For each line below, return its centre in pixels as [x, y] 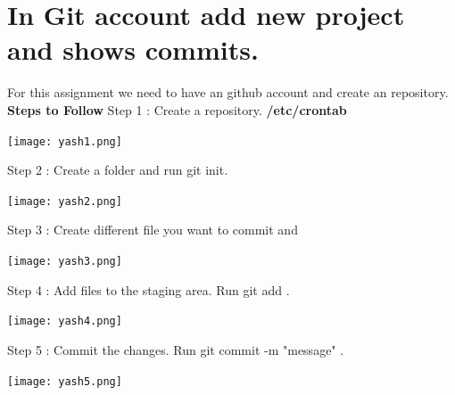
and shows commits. [133, 49]
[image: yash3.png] [65, 261]
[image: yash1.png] [65, 141]
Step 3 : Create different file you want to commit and [153, 230]
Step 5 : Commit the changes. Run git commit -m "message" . [176, 349]
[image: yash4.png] [65, 321]
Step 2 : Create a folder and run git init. [118, 170]
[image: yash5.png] [65, 381]
